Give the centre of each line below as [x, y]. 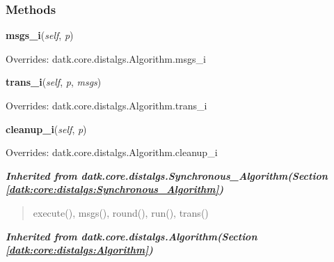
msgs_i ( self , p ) [40, 35]
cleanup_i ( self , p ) [46, 129]
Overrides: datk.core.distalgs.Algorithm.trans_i [106, 105]
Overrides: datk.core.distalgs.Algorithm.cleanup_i [112, 152]
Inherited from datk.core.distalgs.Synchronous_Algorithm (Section [167, 175]
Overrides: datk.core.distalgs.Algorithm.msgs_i [106, 58]
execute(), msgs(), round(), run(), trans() [121, 212]
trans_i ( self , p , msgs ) [54, 82]
